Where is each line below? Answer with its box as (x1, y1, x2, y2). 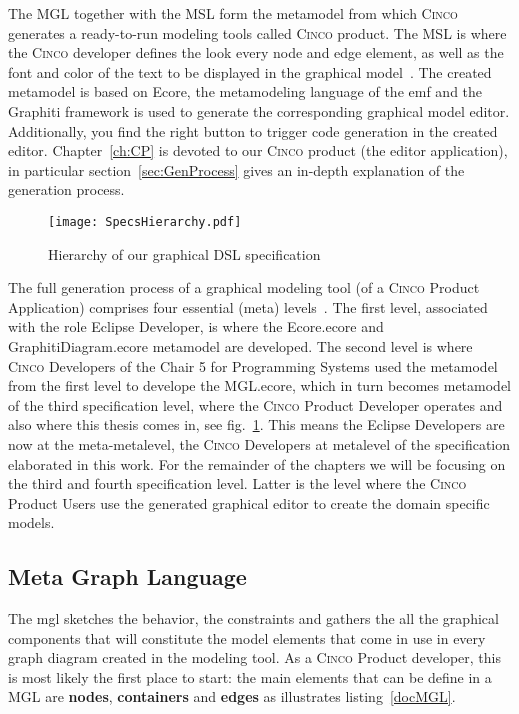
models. (8, 512, 55, 533)
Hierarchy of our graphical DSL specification (48, 243, 321, 264)
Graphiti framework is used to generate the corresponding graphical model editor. (8, 100, 510, 121)
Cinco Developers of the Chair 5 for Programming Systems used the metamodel (8, 355, 498, 376)
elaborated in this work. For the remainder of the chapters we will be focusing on (8, 453, 506, 474)
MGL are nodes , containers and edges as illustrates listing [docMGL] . (8, 686, 456, 707)
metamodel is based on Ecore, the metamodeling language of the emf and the (8, 81, 483, 102)
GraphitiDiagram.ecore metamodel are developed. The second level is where (8, 335, 473, 356)
